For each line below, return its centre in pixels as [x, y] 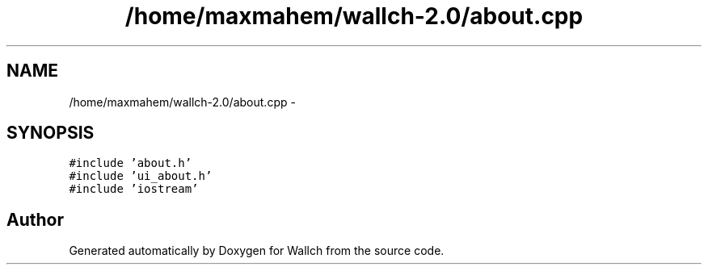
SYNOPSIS [51, 133]
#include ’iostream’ [134, 189]
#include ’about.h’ [131, 163]
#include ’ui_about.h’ [141, 176]
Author [35, 219]
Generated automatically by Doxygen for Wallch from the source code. [257, 251]
